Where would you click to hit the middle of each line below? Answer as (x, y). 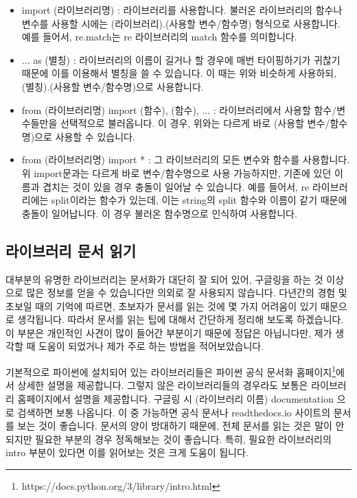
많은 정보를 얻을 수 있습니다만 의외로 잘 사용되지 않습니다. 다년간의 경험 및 (187, 293)
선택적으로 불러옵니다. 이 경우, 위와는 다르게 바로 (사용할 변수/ (195, 123)
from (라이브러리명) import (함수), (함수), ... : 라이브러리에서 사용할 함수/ (179, 109)
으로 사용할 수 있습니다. (85, 136)
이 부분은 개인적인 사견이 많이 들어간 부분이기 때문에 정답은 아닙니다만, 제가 (169, 332)
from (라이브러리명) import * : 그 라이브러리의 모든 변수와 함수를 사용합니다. (186, 159)
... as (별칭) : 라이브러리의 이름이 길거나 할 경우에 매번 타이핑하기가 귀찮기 (181, 59)
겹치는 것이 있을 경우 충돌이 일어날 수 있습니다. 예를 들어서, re (176, 186)
